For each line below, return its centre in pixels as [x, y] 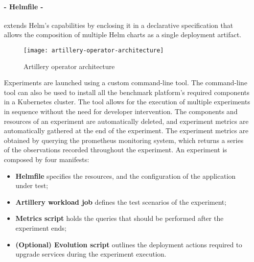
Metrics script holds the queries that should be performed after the [119, 218]
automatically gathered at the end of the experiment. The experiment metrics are [126, 131]
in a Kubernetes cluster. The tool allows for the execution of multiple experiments [127, 102]
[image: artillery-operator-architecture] [94, 50]
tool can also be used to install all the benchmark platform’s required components [127, 92]
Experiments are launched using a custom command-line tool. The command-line [126, 83]
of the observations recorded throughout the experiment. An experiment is [115, 150]
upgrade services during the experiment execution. [91, 254]
